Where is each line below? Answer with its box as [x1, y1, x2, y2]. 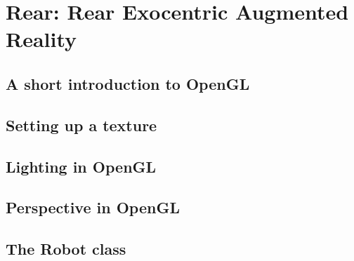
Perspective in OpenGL [6, 196, 180, 218]
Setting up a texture [6, 114, 157, 135]
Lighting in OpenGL [6, 155, 157, 177]
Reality [6, 25, 77, 53]
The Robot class [6, 238, 126, 260]
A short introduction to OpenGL [6, 72, 250, 94]
